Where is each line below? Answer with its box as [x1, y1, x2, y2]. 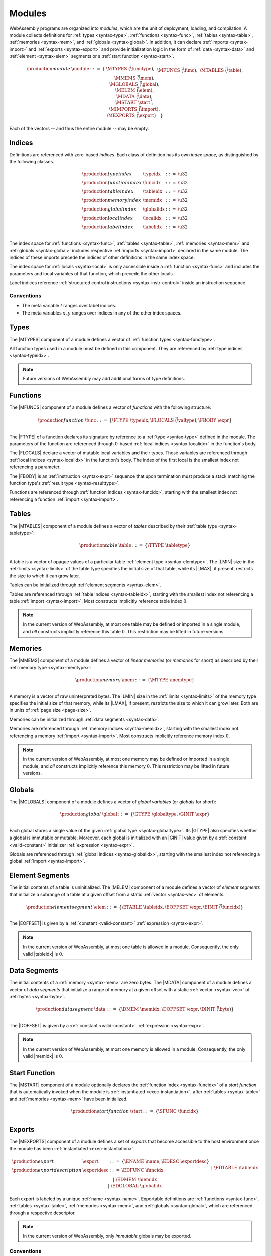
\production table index [82, 189, 134, 194]
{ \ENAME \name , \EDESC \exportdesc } [121, 1159, 210, 1164]
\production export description [12, 1167, 82, 1173]
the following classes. [9, 159, 55, 165]
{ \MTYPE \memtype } [147, 677, 195, 683]
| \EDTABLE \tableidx [211, 1165, 258, 1171]
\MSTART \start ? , [115, 99, 154, 106]
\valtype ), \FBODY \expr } [176, 417, 232, 423]
